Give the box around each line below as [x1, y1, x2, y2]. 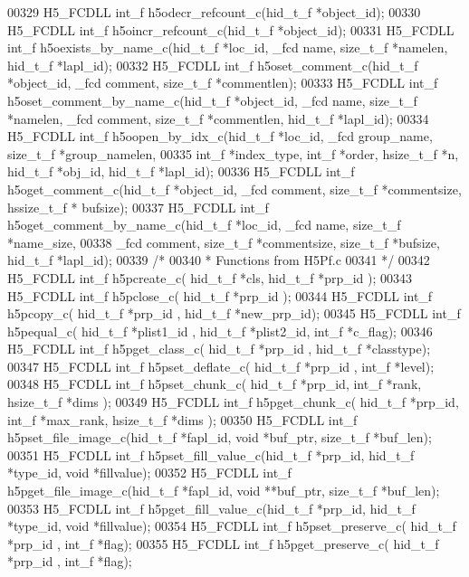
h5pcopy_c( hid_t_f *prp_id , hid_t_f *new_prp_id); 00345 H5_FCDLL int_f [7, 304, 461, 323]
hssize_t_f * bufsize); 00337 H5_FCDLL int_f [7, 197, 269, 216]
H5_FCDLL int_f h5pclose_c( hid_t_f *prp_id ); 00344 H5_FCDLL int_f [7, 286, 433, 305]
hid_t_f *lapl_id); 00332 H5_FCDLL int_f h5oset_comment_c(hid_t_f [7, 55, 418, 74]
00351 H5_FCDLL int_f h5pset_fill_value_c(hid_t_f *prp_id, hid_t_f [7, 445, 415, 464]
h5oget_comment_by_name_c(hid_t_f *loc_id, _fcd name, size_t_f [7, 215, 401, 234]
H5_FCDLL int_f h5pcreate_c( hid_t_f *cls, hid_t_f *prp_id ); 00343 [7, 268, 413, 287]
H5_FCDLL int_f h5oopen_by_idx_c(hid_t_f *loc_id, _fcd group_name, [7, 127, 433, 146]
